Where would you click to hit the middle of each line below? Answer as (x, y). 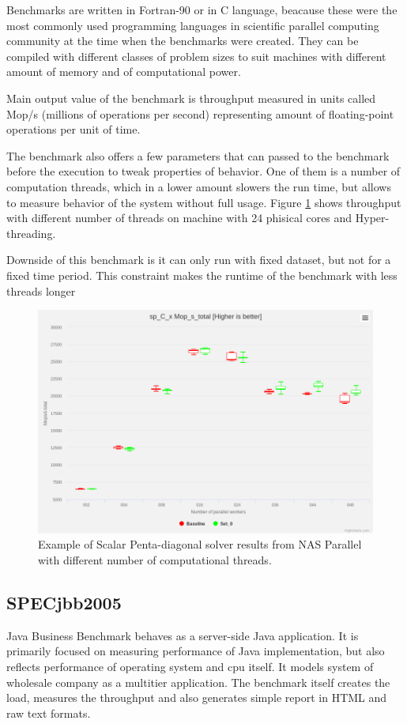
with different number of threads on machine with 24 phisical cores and (179, 218)
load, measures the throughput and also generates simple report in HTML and (197, 698)
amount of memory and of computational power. (124, 72)
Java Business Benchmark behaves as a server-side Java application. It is (183, 635)
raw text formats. (49, 713)
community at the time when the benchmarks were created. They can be (183, 41)
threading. (31, 233)
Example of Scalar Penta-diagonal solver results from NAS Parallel (200, 544)
